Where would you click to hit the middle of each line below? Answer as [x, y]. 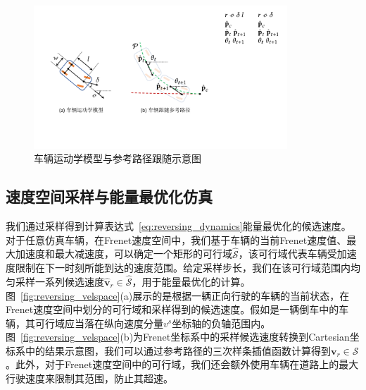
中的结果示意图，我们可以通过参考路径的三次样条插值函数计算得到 [178, 350]
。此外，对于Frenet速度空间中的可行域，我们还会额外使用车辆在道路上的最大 [182, 364]
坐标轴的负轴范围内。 [221, 323]
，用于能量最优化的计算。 [191, 281]
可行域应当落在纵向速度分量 [99, 323]
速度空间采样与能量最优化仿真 [109, 196]
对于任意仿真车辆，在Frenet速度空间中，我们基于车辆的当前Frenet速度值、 [176, 239]
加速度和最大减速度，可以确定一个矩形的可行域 [124, 254]
